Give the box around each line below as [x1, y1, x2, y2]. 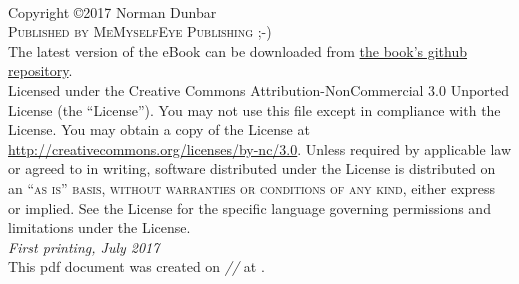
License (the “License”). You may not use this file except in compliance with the [8, 99, 501, 120]
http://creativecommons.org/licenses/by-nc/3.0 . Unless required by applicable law [8, 138, 511, 159]
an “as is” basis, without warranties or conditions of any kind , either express [8, 177, 496, 198]
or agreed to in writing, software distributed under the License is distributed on [8, 158, 496, 179]
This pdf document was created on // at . [8, 256, 265, 277]
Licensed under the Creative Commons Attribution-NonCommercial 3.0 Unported [8, 79, 510, 100]
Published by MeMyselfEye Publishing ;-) [8, 21, 272, 42]
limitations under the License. [8, 217, 191, 238]
